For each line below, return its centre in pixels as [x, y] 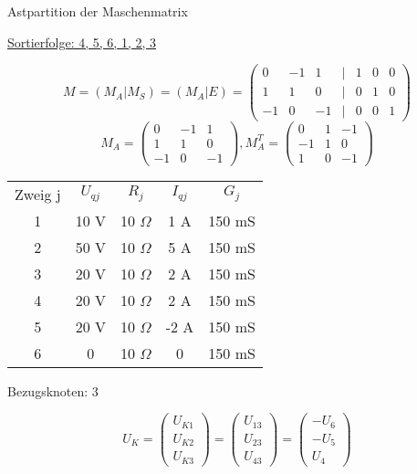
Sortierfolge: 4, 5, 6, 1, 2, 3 [82, 42]
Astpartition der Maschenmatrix [98, 11]
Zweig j [38, 194]
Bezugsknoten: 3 [53, 390]
